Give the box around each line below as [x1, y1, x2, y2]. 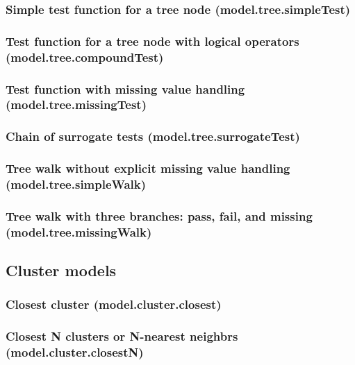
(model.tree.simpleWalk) [6, 176, 147, 193]
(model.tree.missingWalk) [6, 223, 152, 240]
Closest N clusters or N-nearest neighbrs [6, 328, 238, 345]
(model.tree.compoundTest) [6, 48, 164, 65]
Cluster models [6, 260, 117, 281]
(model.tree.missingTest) [6, 96, 147, 113]
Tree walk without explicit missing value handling [6, 160, 290, 177]
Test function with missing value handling [6, 80, 245, 97]
